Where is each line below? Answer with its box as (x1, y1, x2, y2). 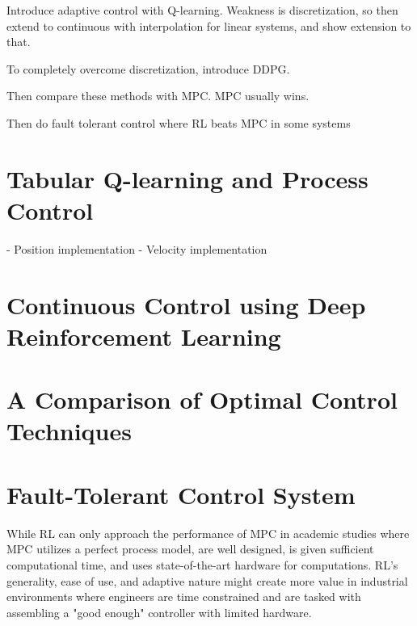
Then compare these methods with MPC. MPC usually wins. (6, 87, 310, 104)
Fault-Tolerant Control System (6, 477, 356, 510)
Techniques (6, 414, 132, 447)
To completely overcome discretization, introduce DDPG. (6, 60, 290, 77)
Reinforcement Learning (6, 319, 281, 352)
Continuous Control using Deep (6, 288, 366, 321)
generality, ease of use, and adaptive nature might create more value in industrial (6, 572, 408, 589)
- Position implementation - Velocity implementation (6, 240, 267, 257)
